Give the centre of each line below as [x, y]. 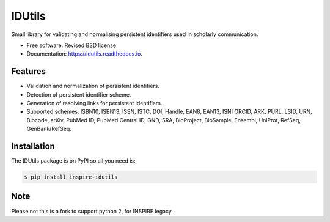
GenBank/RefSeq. [49, 129]
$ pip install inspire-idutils [71, 177]
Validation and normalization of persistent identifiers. [93, 86]
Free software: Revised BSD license [71, 45]
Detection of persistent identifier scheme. [79, 94]
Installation [33, 146]
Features [28, 71]
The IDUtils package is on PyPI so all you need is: [73, 161]
